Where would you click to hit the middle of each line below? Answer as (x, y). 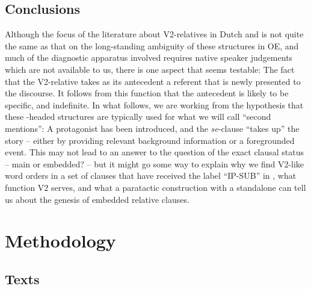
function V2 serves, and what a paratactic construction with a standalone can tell (155, 187)
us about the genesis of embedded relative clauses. (97, 199)
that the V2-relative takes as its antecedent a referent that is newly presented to (153, 81)
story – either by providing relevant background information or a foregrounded (150, 140)
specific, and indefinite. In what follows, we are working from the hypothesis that (154, 104)
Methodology (60, 241)
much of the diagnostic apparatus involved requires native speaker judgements (149, 57)
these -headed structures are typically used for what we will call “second (138, 117)
